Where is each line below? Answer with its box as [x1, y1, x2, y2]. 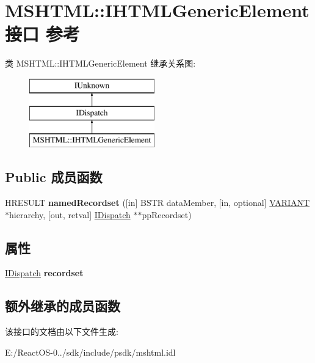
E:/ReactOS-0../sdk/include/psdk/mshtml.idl [5, 345, 176, 358]
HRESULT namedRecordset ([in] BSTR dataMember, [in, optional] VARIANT [5, 196, 310, 209]
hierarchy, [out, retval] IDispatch [9, 208, 131, 221]
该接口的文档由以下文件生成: [5, 325, 118, 338]
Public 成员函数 [5, 167, 103, 186]
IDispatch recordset [5, 266, 84, 279]
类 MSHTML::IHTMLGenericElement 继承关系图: [5, 57, 196, 70]
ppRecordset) [142, 208, 192, 221]
